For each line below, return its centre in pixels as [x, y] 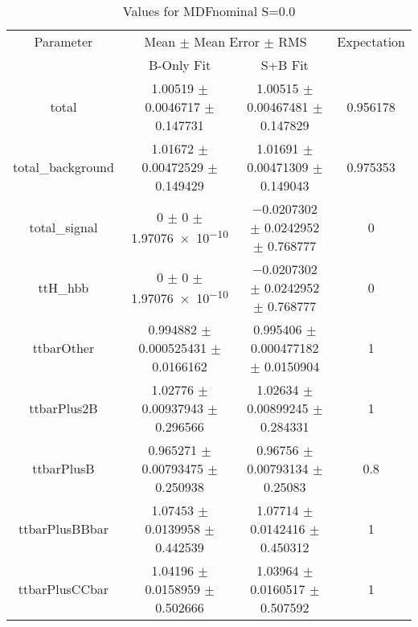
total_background [64, 167]
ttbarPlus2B [64, 408]
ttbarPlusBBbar [63, 529]
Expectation [371, 41]
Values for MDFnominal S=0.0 [209, 11]
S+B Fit [285, 65]
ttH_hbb [64, 287]
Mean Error [227, 41]
